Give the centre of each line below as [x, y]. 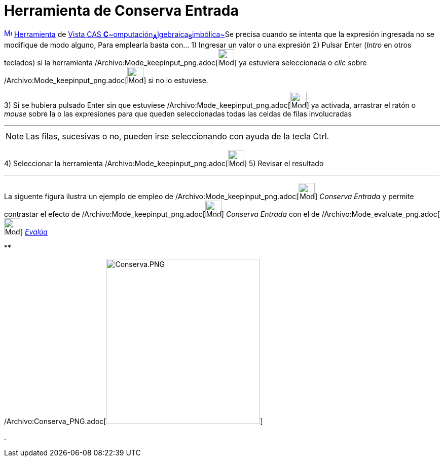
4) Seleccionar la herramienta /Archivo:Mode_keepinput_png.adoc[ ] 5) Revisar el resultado [164, 163]
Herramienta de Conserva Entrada [121, 11]
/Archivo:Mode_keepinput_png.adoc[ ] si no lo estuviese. [106, 80]
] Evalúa [34, 232]
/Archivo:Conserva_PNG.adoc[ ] [134, 421]
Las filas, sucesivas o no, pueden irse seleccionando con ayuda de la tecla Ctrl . [178, 136]
